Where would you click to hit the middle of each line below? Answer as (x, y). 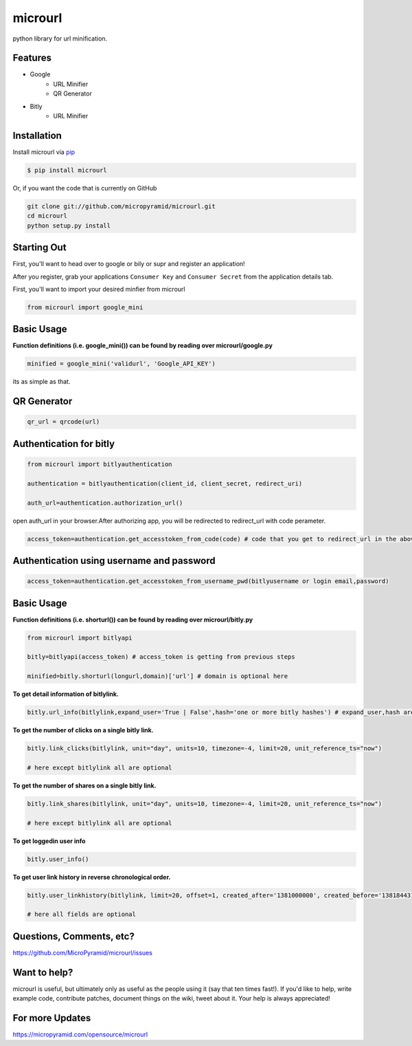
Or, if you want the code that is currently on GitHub (85, 188)
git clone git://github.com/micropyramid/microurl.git (121, 206)
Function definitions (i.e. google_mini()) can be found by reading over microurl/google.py (142, 346)
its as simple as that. (42, 382)
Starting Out (39, 248)
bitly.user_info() (58, 859)
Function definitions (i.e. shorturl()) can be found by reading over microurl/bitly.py (133, 620)
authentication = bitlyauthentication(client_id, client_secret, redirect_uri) (165, 483)
